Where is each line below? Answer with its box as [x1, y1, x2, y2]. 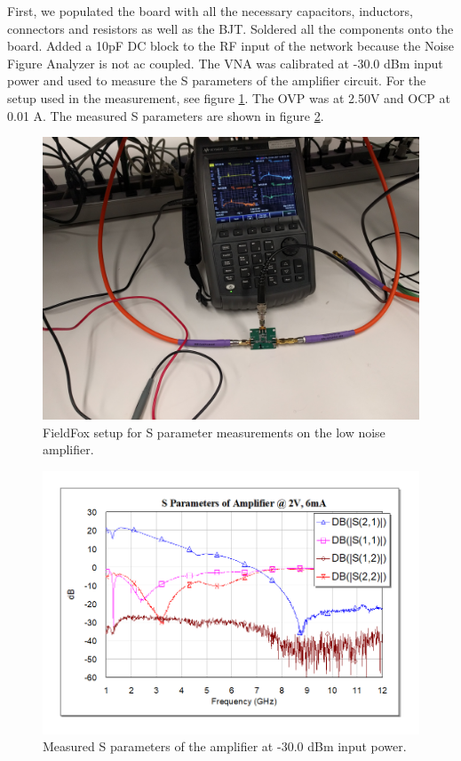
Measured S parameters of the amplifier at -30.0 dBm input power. [43, 737, 407, 756]
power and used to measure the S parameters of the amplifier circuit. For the [7, 71, 426, 90]
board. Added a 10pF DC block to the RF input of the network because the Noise [7, 36, 455, 55]
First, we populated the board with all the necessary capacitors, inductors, [7, 2, 413, 20]
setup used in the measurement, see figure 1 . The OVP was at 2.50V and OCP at [7, 88, 450, 107]
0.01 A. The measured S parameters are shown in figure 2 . [7, 106, 324, 124]
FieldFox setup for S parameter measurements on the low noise [43, 422, 385, 441]
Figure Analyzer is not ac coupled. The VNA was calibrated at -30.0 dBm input [7, 53, 443, 72]
